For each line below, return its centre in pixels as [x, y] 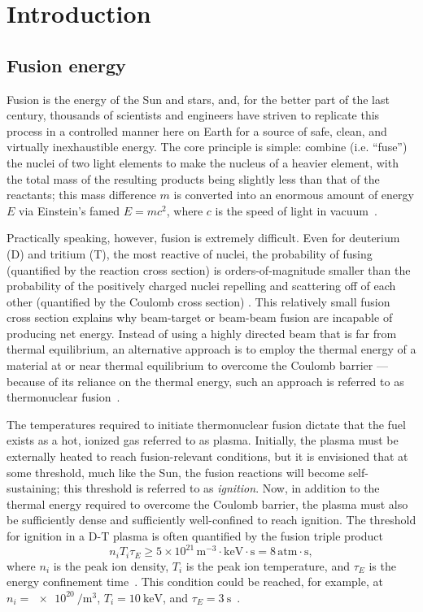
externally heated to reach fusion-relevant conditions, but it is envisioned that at [207, 456]
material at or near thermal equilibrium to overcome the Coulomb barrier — [197, 365]
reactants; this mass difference [81, 195]
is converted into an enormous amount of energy [294, 195]
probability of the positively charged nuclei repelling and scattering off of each [201, 286]
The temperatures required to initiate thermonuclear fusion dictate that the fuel [206, 424]
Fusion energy [66, 65]
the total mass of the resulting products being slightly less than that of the [193, 178]
